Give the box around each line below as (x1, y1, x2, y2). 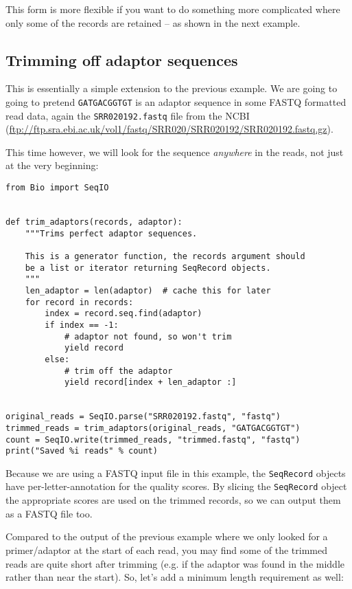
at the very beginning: (5, 158, 99, 173)
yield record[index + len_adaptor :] (64, 377, 237, 388)
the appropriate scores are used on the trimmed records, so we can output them (5, 493, 341, 507)
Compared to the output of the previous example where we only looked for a (5, 529, 328, 544)
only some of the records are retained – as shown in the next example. (5, 15, 301, 30)
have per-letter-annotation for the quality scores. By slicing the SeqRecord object (5, 479, 347, 493)
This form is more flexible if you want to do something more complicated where (5, 2, 340, 16)
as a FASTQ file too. (5, 506, 93, 520)
